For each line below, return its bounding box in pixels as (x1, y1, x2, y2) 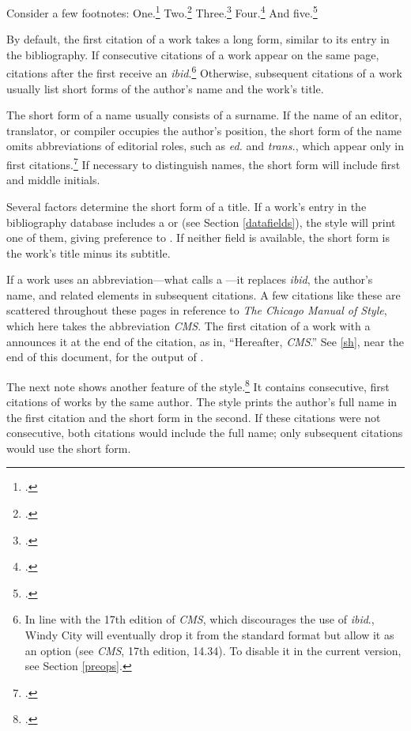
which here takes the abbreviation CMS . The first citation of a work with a (6, 318, 371, 334)
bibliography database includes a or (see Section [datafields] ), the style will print (6, 213, 396, 230)
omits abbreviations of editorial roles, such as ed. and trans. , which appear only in (6, 138, 404, 154)
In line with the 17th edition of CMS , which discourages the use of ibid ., (25, 611, 375, 627)
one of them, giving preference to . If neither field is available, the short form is (6, 229, 390, 246)
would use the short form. (6, 439, 131, 456)
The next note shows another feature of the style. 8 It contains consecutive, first (6, 375, 390, 394)
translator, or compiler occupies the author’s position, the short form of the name (6, 122, 402, 138)
